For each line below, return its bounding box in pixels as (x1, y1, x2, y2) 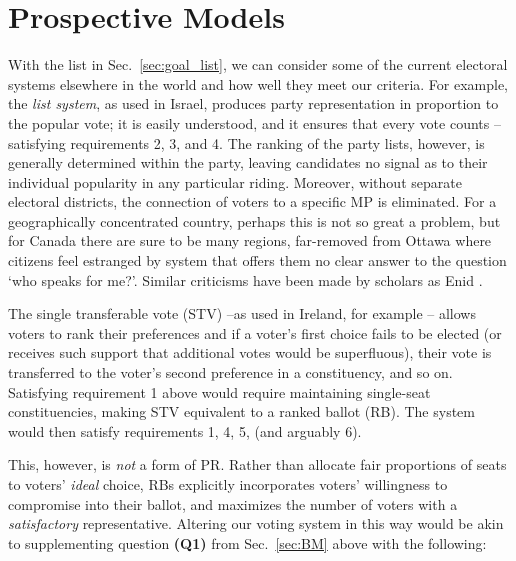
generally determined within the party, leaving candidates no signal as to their (8, 152, 488, 173)
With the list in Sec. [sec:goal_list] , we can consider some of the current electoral (8, 54, 508, 75)
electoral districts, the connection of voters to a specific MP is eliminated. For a (8, 191, 497, 212)
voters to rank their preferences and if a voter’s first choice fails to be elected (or (8, 322, 502, 343)
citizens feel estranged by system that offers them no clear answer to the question (8, 250, 507, 271)
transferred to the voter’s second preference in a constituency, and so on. (8, 362, 453, 383)
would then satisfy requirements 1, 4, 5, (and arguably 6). (8, 420, 362, 441)
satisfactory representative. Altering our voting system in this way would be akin (8, 513, 504, 534)
